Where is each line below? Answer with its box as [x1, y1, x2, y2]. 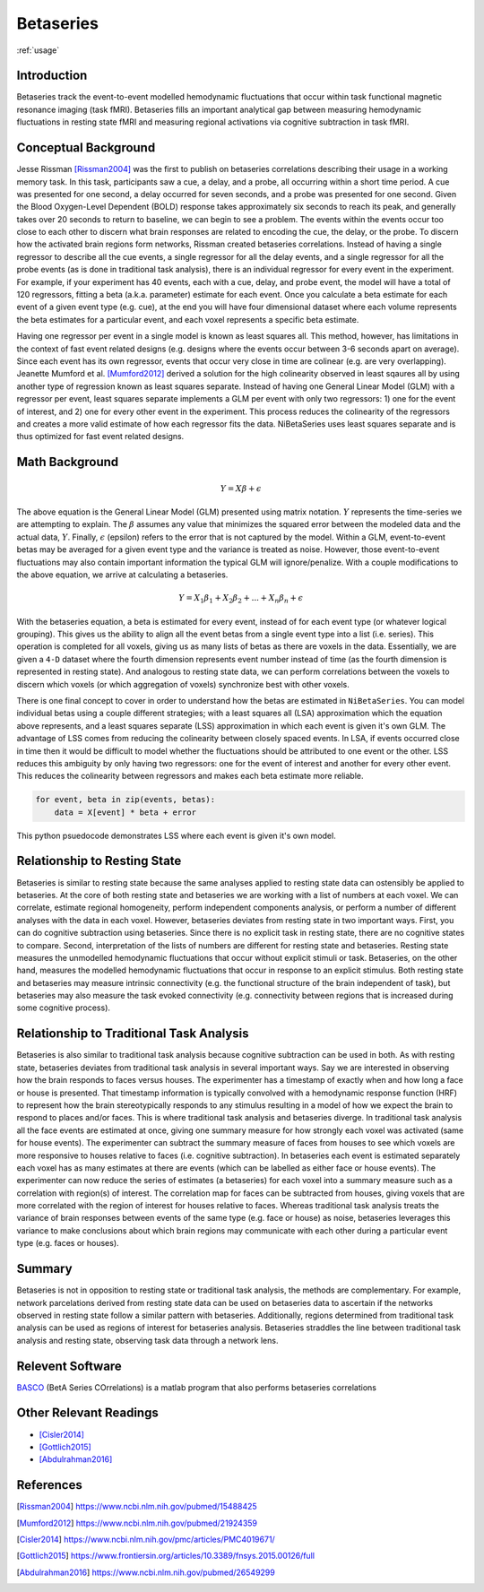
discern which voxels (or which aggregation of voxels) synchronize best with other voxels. [16, 679, 350, 689]
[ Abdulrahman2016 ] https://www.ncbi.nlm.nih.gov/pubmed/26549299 [16, 1567, 275, 1578]
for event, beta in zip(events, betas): [35, 794, 215, 805]
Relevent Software [16, 1358, 123, 1373]
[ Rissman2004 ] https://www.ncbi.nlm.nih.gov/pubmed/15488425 [16, 1501, 257, 1512]
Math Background [16, 454, 119, 470]
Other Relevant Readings [16, 1406, 159, 1421]
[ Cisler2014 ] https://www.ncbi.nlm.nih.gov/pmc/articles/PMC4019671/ [16, 1534, 275, 1544]
